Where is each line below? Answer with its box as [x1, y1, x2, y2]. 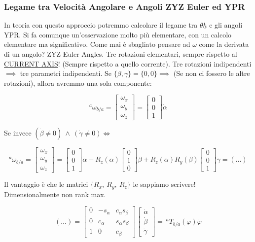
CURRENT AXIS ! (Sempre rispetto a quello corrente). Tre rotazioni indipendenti [4, 58, 252, 69]
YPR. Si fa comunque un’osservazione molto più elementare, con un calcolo [4, 29, 232, 39]
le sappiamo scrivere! [133, 179, 196, 189]
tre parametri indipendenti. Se [20, 68, 112, 78]
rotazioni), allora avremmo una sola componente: [4, 77, 152, 88]
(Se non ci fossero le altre [173, 68, 250, 78]
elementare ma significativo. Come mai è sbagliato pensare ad [4, 39, 190, 49]
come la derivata [199, 39, 249, 49]
